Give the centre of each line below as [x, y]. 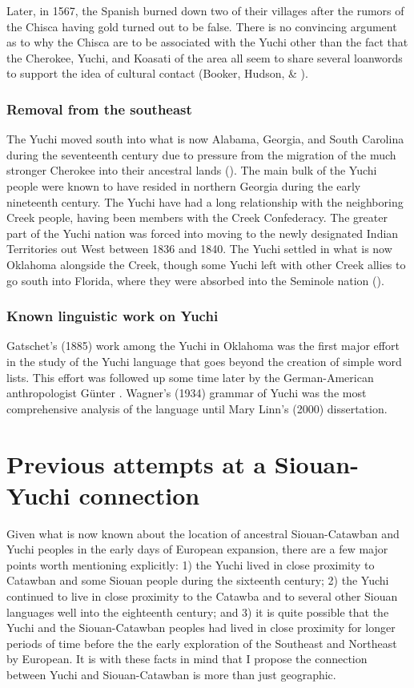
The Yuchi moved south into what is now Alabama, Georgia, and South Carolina [205, 139]
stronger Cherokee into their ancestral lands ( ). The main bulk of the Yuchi [192, 170]
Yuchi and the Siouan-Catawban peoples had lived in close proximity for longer [201, 628]
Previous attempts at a [137, 463]
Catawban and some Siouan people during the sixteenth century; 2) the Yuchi [198, 580]
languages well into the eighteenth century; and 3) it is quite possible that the [198, 612]
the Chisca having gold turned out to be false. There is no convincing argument [202, 26]
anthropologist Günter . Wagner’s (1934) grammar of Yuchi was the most [187, 393]
